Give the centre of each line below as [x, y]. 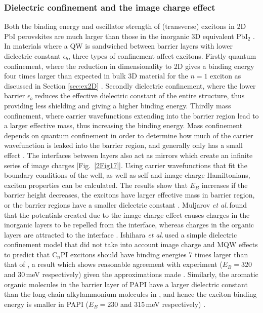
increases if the [225, 185]
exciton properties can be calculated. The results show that [96, 185]
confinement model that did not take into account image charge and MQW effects [131, 244]
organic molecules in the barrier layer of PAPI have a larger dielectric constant [126, 284]
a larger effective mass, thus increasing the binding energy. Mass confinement [123, 125]
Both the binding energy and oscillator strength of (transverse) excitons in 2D [125, 26]
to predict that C [31, 254]
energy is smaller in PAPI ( [47, 304]
